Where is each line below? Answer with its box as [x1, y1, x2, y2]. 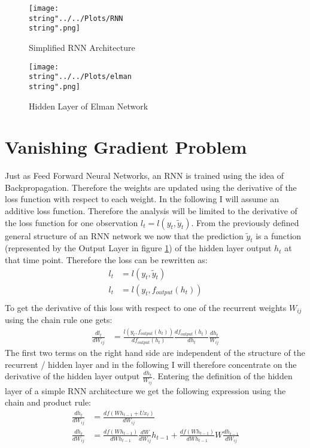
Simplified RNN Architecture [29, 41, 135, 53]
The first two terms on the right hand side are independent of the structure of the [5, 346, 305, 358]
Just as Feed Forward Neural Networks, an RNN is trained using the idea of [5, 169, 284, 182]
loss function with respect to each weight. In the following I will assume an [5, 193, 279, 205]
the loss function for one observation [5, 216, 138, 228]
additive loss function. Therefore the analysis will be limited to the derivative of [5, 205, 297, 217]
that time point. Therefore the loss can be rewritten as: [5, 254, 208, 266]
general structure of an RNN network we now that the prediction [5, 229, 244, 242]
